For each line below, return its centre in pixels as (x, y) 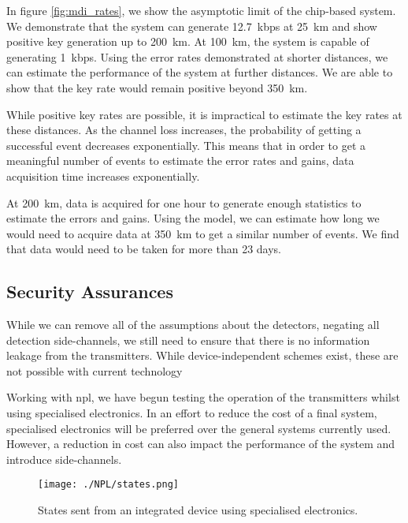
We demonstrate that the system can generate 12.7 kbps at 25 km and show (192, 26)
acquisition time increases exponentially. (103, 176)
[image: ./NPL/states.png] (108, 485)
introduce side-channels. (64, 459)
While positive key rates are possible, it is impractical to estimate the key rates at (204, 114)
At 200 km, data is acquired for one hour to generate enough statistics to (184, 202)
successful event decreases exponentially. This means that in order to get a (186, 145)
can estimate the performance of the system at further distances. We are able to (200, 72)
